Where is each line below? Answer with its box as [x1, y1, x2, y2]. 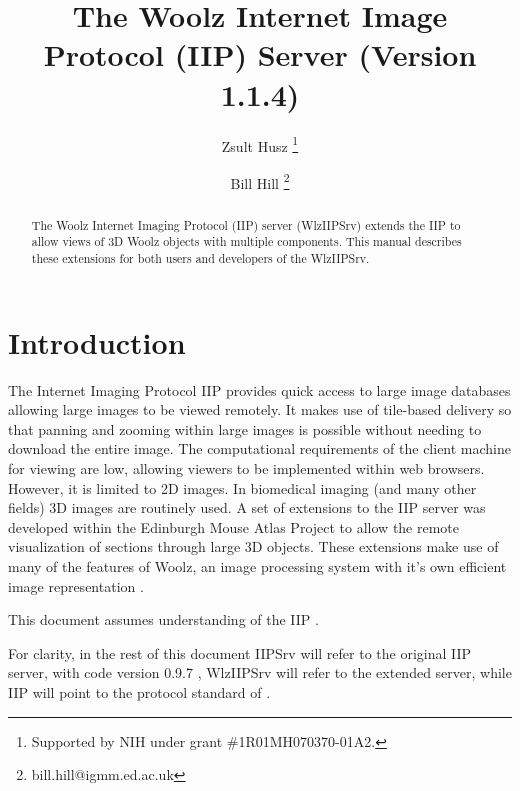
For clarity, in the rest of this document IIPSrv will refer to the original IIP [8, 642, 472, 663]
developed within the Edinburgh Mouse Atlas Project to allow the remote [8, 516, 460, 537]
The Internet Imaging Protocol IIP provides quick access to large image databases [8, 379, 511, 400]
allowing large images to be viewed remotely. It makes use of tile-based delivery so [8, 399, 512, 420]
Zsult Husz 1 [221, 132, 299, 156]
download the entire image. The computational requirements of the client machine [8, 438, 512, 459]
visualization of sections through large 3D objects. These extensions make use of [8, 536, 499, 557]
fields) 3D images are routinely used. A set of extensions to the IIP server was [8, 497, 486, 518]
